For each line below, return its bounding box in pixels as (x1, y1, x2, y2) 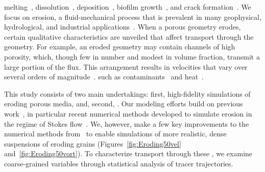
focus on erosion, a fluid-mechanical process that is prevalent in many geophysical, (4, 11, 261, 22)
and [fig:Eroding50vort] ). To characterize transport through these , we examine (4, 148, 253, 159)
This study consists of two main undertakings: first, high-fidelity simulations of (4, 88, 251, 99)
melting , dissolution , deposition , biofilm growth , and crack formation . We (4, 2, 251, 12)
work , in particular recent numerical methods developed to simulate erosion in (4, 108, 252, 119)
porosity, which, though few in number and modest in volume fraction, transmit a (4, 51, 260, 62)
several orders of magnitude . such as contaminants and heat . (4, 71, 204, 82)
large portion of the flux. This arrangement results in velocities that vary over (4, 61, 248, 72)
